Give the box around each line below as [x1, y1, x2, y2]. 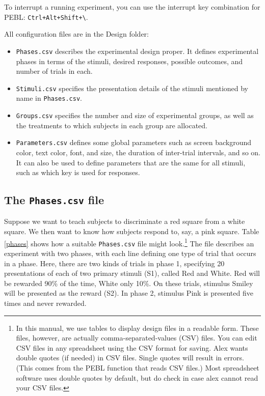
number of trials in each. [16, 66, 93, 76]
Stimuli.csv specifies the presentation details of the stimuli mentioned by [16, 82, 249, 93]
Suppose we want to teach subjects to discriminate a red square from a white [4, 216, 245, 227]
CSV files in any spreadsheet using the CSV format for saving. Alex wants [16, 342, 248, 353]
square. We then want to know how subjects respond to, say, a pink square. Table [4, 226, 259, 237]
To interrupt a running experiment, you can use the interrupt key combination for [4, 2, 260, 12]
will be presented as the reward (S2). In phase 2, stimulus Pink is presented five [4, 288, 253, 298]
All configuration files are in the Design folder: [4, 29, 149, 39]
